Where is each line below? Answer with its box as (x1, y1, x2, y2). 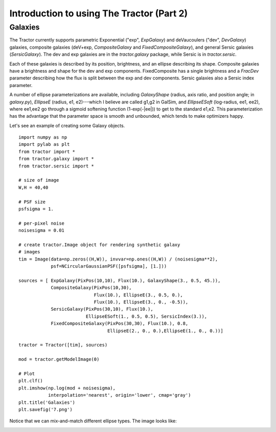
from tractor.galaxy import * (18, 156, 95, 162)
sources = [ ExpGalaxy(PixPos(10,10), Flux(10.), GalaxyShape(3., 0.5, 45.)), (18, 277, 221, 284)
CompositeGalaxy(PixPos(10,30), (51, 285, 132, 291)
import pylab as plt (18, 141, 70, 147)
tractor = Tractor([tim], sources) (18, 342, 108, 348)
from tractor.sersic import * (18, 163, 95, 169)
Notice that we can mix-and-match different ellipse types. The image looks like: (9, 418, 177, 424)
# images (18, 249, 40, 255)
